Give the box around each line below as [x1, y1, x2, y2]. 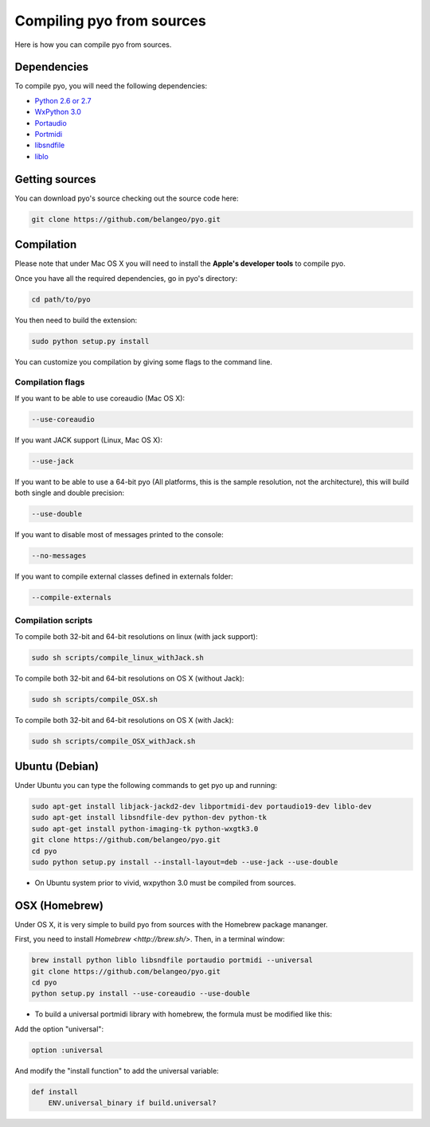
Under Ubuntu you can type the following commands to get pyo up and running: [14, 781, 278, 790]
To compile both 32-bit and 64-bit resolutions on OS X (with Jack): [14, 715, 234, 724]
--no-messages [31, 551, 87, 560]
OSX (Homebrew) [14, 899, 104, 912]
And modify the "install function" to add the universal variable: [14, 1066, 219, 1075]
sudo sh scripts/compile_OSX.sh [31, 695, 158, 704]
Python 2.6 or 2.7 [34, 96, 92, 105]
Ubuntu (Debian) [14, 759, 100, 773]
